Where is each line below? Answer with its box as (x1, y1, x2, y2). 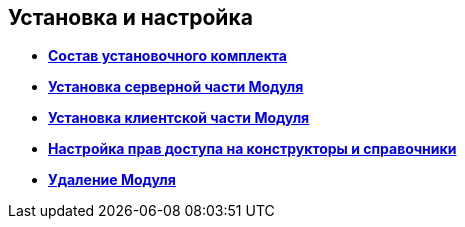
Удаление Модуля (48, 171, 176, 189)
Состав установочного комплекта (48, 47, 287, 65)
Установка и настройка (8, 5, 253, 30)
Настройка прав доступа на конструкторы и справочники (48, 140, 457, 158)
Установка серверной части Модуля (48, 78, 304, 96)
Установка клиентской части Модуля (48, 109, 310, 127)
